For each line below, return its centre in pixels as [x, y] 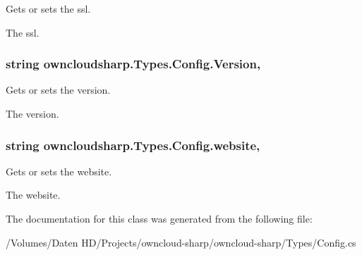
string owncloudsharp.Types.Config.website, [133, 145]
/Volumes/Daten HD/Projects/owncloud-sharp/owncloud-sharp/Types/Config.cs [181, 242]
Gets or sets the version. [58, 90]
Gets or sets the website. [59, 171]
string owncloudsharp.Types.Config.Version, [133, 64]
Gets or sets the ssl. [48, 8]
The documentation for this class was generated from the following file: [159, 218]
